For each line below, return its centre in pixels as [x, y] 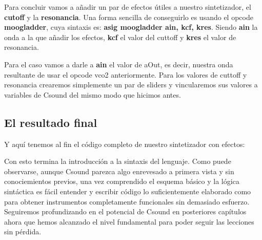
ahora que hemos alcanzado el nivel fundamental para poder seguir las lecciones [129, 221]
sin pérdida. [23, 232]
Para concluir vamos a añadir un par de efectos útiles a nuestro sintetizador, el [128, 7]
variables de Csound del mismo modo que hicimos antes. [93, 94]
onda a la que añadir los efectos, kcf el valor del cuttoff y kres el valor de [120, 37]
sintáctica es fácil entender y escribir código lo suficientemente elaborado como [128, 191]
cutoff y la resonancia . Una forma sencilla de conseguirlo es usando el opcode [129, 17]
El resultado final [51, 122]
